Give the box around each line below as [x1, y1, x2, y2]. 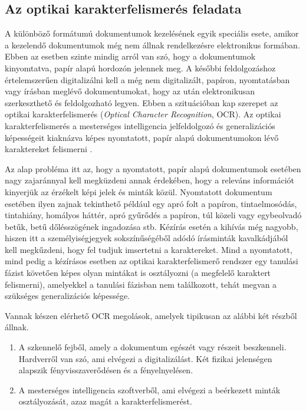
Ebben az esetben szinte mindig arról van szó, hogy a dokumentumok [5, 50, 256, 63]
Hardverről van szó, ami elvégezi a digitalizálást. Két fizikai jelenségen [18, 352, 272, 364]
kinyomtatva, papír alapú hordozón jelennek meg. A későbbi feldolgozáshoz [5, 61, 276, 74]
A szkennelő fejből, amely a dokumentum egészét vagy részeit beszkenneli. [18, 341, 287, 353]
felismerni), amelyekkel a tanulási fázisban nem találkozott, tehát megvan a [5, 278, 277, 290]
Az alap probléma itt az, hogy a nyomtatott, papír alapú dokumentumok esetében [5, 162, 301, 175]
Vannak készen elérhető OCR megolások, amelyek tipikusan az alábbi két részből [5, 309, 297, 321]
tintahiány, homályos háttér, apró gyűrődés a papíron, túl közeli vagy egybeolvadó [5, 209, 302, 221]
